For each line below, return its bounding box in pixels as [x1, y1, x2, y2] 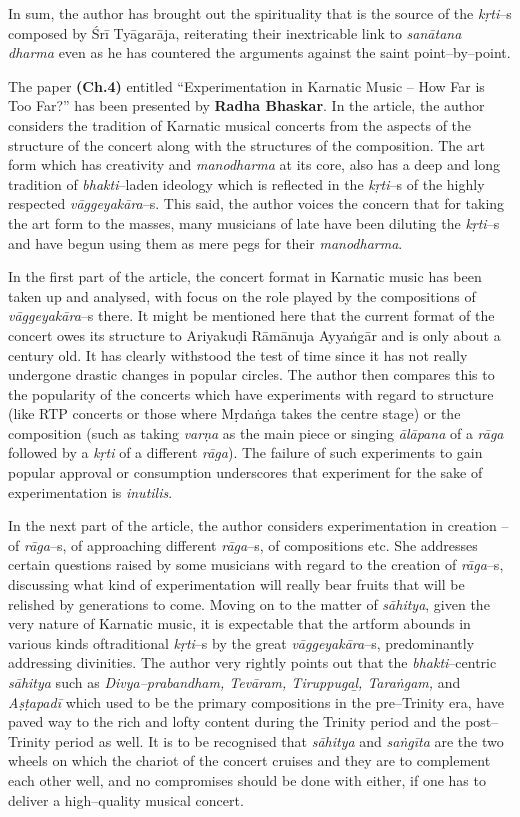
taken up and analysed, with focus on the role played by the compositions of [8, 285, 476, 306]
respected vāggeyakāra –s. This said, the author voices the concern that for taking [8, 193, 505, 214]
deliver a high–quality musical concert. [8, 789, 244, 810]
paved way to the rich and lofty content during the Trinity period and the [8, 711, 461, 732]
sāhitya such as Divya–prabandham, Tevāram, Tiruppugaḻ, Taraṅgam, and [8, 672, 461, 692]
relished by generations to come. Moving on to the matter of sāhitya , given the [8, 593, 490, 614]
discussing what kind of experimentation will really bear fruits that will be [8, 574, 465, 595]
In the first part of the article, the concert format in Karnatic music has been [8, 266, 482, 287]
